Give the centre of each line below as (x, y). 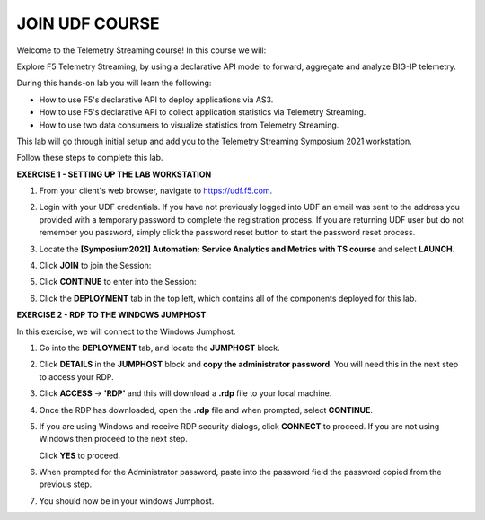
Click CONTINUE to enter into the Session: (118, 282)
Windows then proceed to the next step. (113, 439)
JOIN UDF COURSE (88, 23)
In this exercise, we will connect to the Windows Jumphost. (126, 331)
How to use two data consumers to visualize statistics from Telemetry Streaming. (189, 125)
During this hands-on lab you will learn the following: (114, 83)
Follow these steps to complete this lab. (90, 158)
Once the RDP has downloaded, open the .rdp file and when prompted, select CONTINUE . (206, 410)
